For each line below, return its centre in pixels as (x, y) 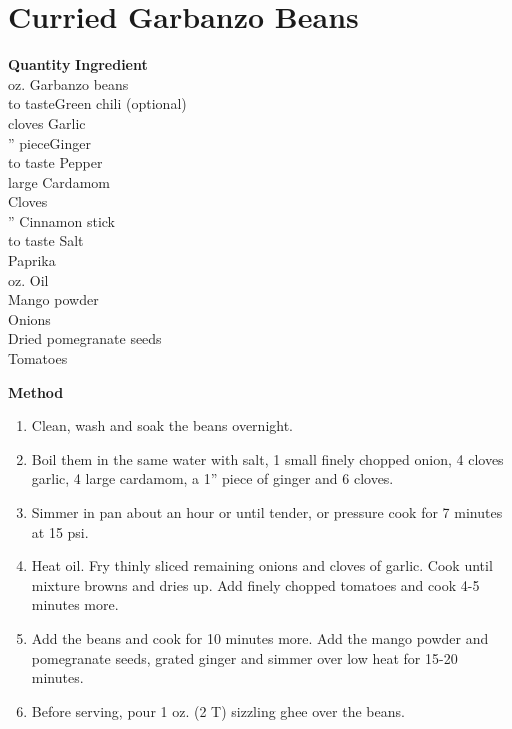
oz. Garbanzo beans (68, 83)
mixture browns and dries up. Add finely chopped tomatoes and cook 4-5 (255, 584)
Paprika (32, 260)
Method (36, 391)
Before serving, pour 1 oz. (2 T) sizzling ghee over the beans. (218, 710)
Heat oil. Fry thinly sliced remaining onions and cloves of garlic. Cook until (262, 565)
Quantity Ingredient (78, 64)
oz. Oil (28, 279)
